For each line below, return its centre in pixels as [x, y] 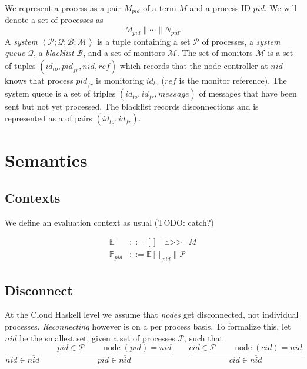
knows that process [39, 80]
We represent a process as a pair [63, 8]
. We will [281, 8]
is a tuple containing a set [144, 41]
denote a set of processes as [54, 20]
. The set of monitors [215, 53]
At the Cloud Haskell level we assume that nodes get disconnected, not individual [152, 314]
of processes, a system [241, 41]
